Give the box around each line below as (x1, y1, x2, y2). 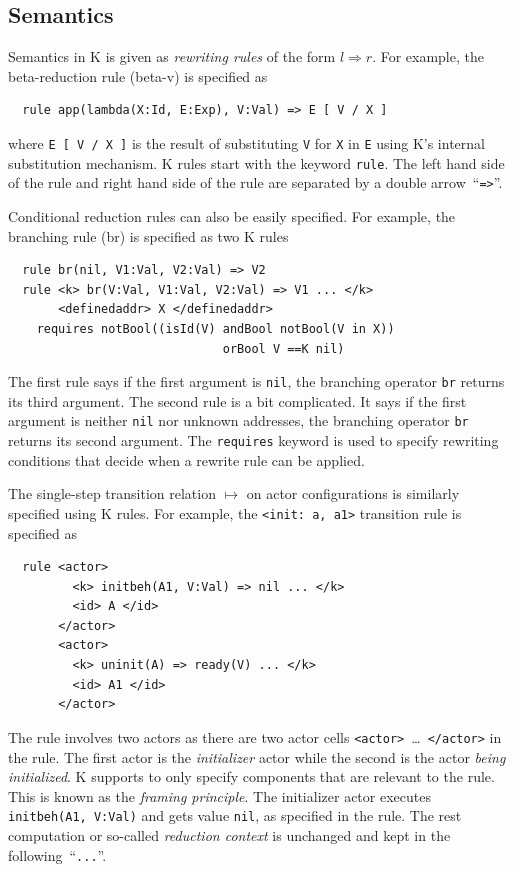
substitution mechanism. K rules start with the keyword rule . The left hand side (8, 152, 505, 173)
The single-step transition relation (8, 483, 216, 504)
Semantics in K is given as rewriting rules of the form (8, 46, 336, 67)
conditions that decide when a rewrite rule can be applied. (8, 449, 365, 470)
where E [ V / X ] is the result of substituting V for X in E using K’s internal (8, 132, 485, 153)
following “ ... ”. (8, 844, 107, 865)
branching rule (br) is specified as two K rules (8, 225, 289, 246)
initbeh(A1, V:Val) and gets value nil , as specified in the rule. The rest (8, 805, 462, 826)
